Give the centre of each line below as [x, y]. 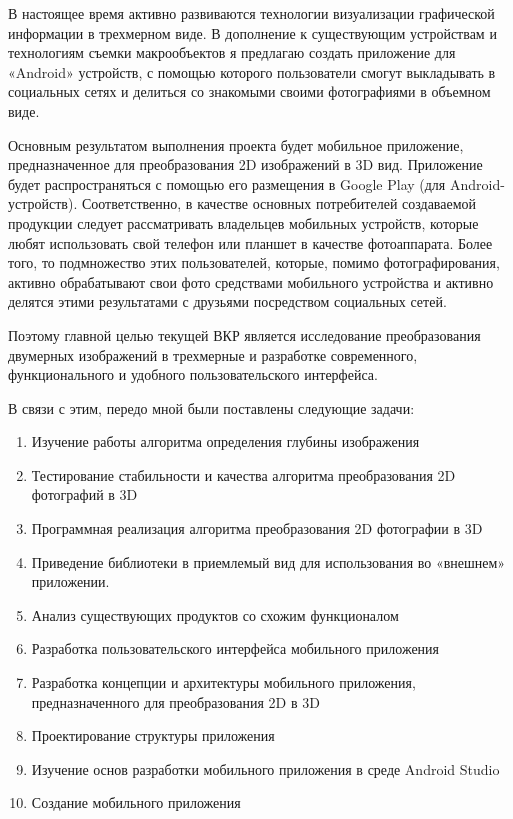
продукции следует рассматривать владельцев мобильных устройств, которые [243, 222]
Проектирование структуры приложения [153, 735]
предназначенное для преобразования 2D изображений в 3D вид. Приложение [245, 164]
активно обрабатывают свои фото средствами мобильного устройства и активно [251, 281]
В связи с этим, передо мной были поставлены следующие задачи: [211, 407]
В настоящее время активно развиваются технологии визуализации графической [251, 13]
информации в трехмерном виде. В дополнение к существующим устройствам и [252, 32]
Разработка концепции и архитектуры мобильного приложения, [223, 682]
